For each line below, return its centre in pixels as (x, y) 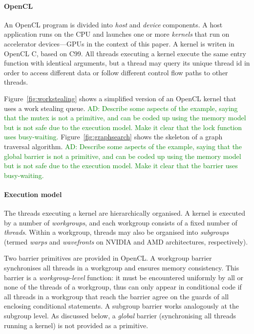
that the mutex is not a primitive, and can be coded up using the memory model (125, 118)
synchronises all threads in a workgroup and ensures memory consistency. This (122, 268)
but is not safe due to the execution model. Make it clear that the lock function (123, 127)
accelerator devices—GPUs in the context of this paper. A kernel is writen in (119, 43)
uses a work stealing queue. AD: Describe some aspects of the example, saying (121, 108)
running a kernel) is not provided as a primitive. (76, 325)
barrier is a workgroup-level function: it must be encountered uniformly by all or (124, 277)
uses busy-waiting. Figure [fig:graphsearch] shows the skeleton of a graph (113, 137)
